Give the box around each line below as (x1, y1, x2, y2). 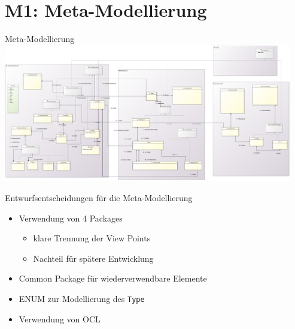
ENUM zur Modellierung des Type (19, 292, 145, 305)
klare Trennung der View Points (33, 232, 151, 244)
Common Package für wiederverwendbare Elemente (19, 272, 207, 285)
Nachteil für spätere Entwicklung (33, 252, 154, 264)
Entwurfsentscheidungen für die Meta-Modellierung (5, 192, 193, 204)
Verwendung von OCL (19, 312, 101, 325)
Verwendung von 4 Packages (19, 211, 123, 224)
